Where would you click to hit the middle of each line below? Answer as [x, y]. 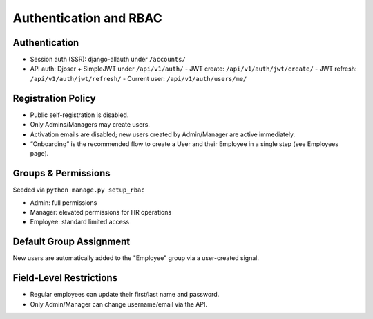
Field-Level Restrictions [65, 278]
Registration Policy [54, 98]
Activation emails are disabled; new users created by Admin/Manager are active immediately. [163, 134]
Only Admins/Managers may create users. [90, 125]
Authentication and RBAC [87, 18]
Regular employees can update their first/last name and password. [125, 295]
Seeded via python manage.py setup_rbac [79, 190]
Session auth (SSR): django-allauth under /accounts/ [108, 60]
